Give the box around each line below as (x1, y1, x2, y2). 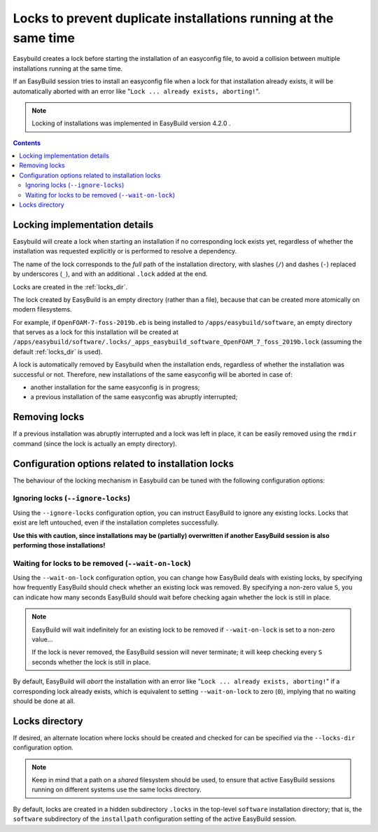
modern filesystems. (13, 305, 73, 314)
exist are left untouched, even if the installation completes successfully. (13, 518, 220, 527)
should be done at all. (13, 697, 76, 705)
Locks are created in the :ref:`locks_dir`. (13, 282, 128, 291)
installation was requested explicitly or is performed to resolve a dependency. (13, 247, 237, 256)
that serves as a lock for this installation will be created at (13, 328, 178, 336)
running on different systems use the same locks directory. (31, 785, 202, 794)
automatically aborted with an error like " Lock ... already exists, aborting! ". (13, 87, 260, 95)
